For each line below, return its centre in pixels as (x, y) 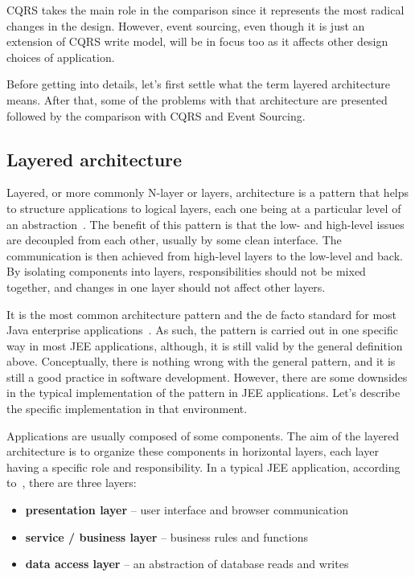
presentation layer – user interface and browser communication (187, 510)
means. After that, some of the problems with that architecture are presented (197, 99)
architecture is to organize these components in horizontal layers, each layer (193, 451)
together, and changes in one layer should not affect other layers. (166, 286)
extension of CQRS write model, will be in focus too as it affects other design (197, 41)
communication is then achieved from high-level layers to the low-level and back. (205, 255)
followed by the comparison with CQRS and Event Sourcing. (156, 115)
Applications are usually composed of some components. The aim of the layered (203, 435)
